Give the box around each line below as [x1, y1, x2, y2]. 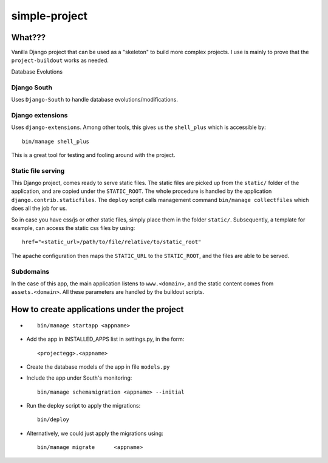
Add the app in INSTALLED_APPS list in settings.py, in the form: [26, 335, 185, 343]
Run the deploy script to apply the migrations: [26, 402, 141, 409]
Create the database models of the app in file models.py [26, 363, 170, 371]
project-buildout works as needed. [11, 57, 109, 64]
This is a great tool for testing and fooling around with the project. [11, 151, 176, 158]
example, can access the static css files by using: [11, 225, 135, 231]
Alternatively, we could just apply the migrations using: [26, 430, 163, 437]
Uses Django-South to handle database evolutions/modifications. [11, 96, 179, 103]
